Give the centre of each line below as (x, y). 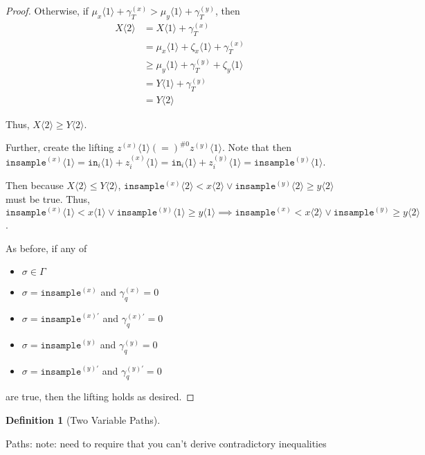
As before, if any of (46, 248)
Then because (35, 185)
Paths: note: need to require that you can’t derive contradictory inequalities (166, 443)
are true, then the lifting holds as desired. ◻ (100, 396)
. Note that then (257, 147)
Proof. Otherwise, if (47, 10)
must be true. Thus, (48, 198)
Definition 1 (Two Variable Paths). (83, 419)
